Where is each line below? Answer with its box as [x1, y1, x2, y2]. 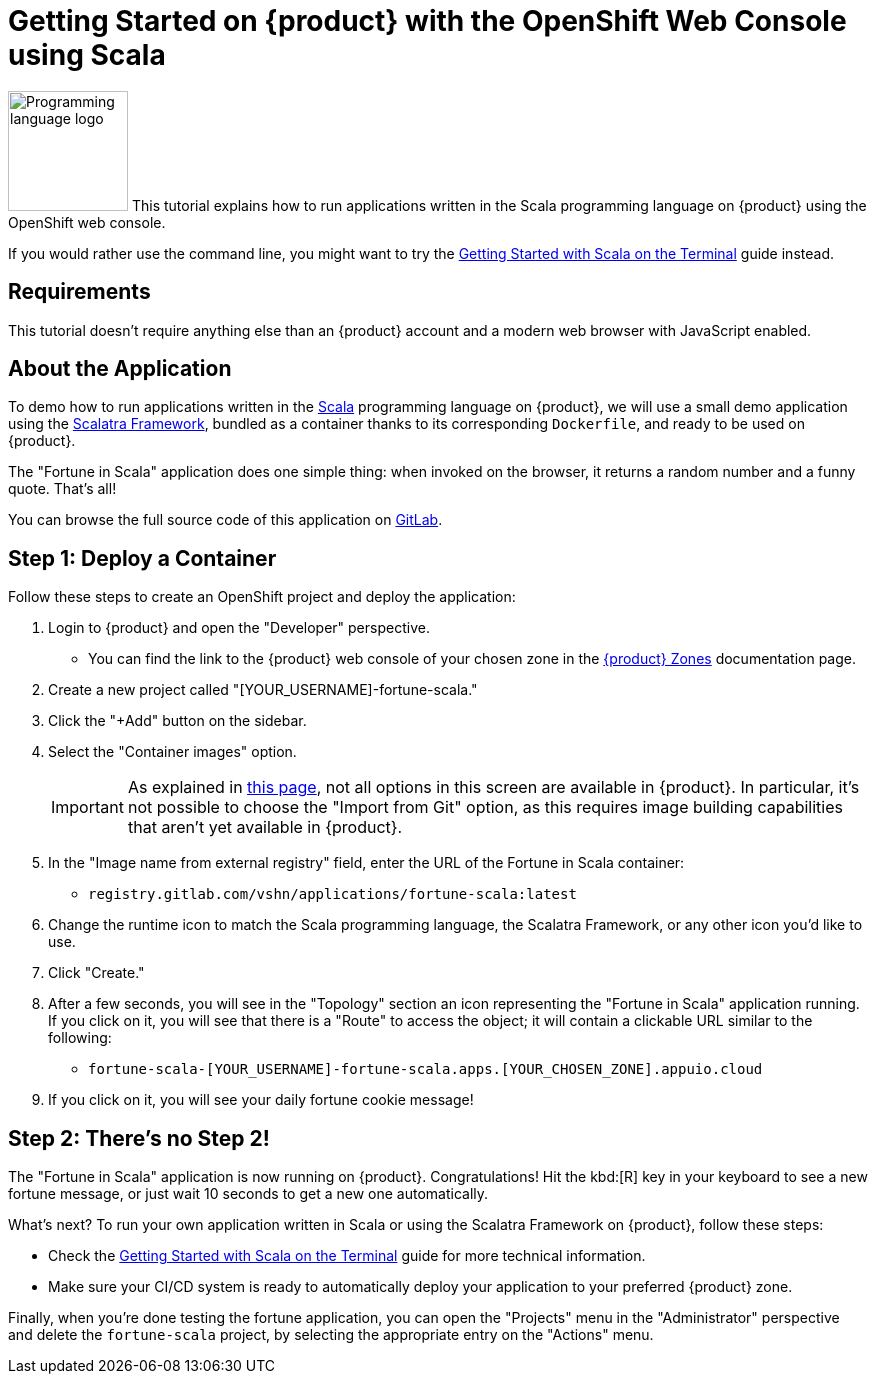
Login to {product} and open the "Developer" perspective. [48, 619, 430, 637]
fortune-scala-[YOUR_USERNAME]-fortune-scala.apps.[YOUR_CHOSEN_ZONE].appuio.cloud [88, 1061, 763, 1078]
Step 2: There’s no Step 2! [8, 1125, 270, 1151]
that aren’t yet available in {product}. [127, 817, 403, 838]
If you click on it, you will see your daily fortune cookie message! [48, 1091, 474, 1109]
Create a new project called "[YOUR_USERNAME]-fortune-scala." [48, 681, 478, 699]
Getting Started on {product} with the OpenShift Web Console [8, 4, 847, 38]
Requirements [8, 279, 151, 305]
